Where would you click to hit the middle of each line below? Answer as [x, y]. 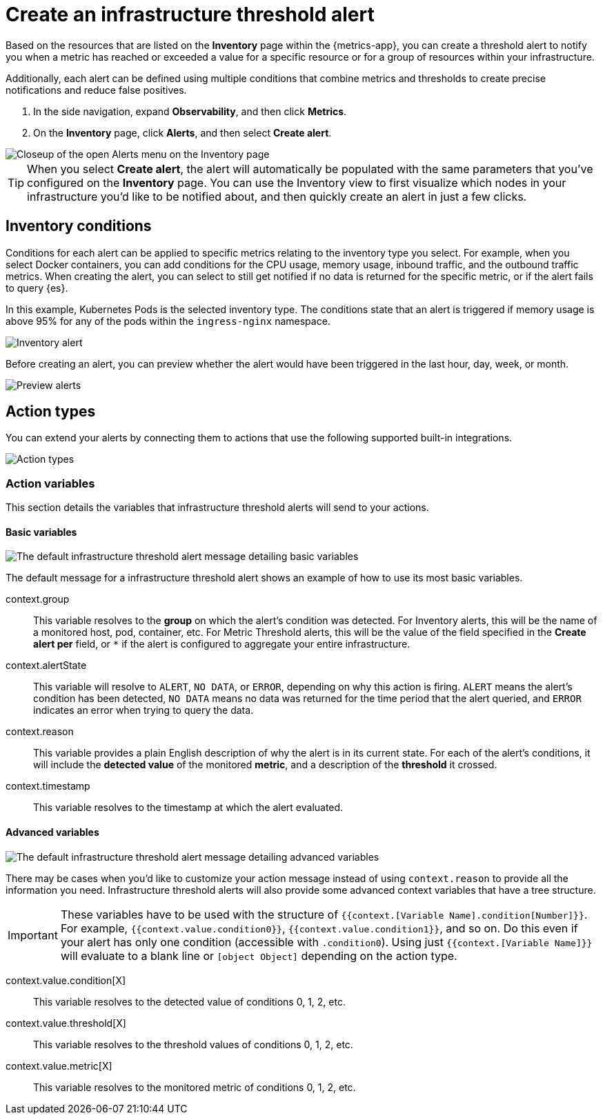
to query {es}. [37, 288]
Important [33, 935]
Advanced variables [52, 832]
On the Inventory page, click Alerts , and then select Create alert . [182, 132]
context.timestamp [48, 786]
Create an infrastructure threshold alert [190, 14]
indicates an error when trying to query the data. [144, 710]
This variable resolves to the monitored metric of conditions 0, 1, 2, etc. [195, 1087]
